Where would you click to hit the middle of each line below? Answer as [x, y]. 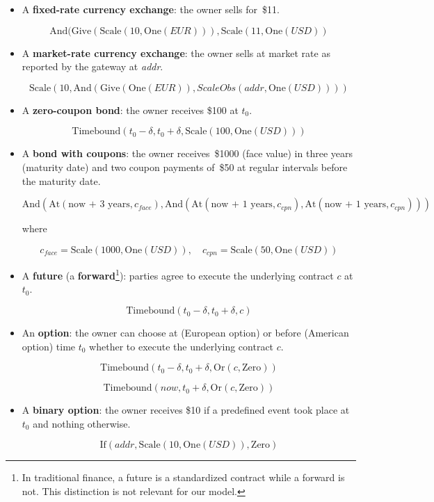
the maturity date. [61, 180]
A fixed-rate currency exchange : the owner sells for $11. [151, 9]
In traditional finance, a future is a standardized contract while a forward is [183, 477]
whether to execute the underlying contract [182, 346]
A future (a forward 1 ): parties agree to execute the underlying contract [178, 274]
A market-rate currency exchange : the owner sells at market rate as [176, 52]
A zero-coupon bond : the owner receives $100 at [130, 110]
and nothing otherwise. [82, 423]
